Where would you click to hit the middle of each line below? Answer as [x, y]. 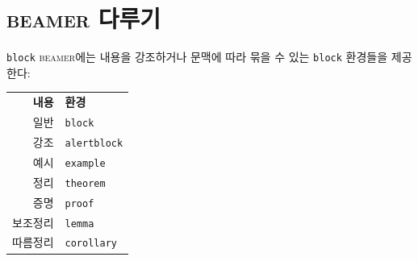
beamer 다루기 [84, 18]
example [85, 163]
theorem [85, 183]
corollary [91, 244]
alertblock [94, 143]
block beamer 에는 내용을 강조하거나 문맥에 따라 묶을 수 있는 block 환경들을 [197, 57]
